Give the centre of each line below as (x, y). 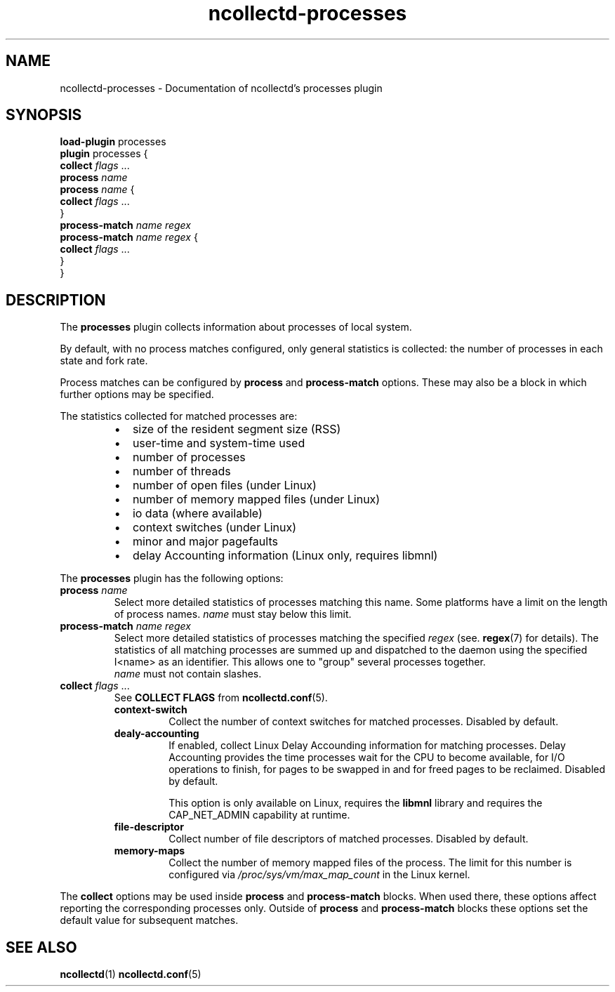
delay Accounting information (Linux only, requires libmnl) (285, 556)
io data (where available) (197, 514)
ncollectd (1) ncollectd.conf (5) (131, 974)
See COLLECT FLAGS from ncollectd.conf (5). (221, 698)
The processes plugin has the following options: (172, 578)
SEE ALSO (41, 947)
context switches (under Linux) (214, 528)
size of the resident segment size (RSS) (237, 429)
